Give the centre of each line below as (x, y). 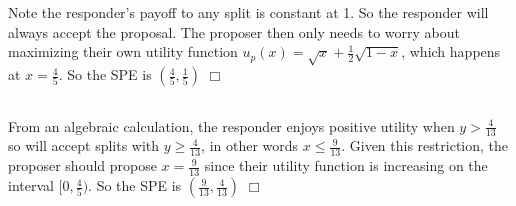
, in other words (250, 145)
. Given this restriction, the (425, 145)
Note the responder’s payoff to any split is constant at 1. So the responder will (248, 12)
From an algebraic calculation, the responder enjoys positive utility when (231, 125)
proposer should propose (82, 165)
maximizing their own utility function (123, 51)
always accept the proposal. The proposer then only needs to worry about (234, 31)
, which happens (451, 51)
